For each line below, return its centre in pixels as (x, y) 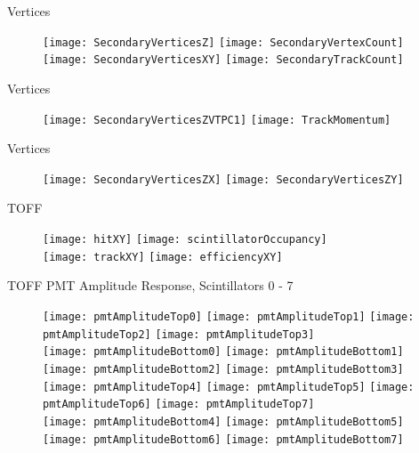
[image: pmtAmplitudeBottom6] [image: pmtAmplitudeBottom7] (223, 439)
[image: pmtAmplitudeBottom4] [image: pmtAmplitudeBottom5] (223, 421)
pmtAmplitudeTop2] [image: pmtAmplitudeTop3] (179, 334)
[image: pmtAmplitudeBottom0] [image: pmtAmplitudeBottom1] (223, 352)
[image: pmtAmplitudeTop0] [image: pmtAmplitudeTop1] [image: (229, 316)
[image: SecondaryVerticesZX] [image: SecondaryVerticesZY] (223, 179)
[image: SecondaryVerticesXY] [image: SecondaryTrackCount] (223, 60)
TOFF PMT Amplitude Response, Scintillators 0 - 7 (150, 285)
